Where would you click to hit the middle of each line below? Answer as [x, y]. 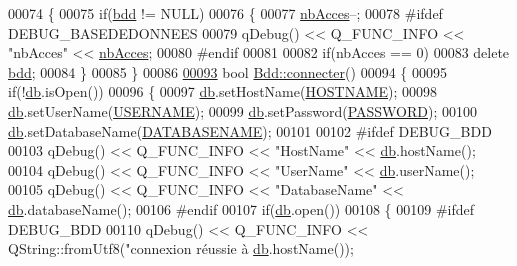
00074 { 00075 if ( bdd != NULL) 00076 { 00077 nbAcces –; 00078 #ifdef [225, 13]
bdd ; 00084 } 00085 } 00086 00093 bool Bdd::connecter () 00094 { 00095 [227, 71]
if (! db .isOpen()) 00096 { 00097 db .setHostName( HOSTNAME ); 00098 [223, 91]
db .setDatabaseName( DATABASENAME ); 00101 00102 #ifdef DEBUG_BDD [250, 130]
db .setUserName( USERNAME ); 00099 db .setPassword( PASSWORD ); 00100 [242, 110]
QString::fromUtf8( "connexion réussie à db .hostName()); [181, 248]
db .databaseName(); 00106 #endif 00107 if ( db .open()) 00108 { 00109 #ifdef [241, 208]
